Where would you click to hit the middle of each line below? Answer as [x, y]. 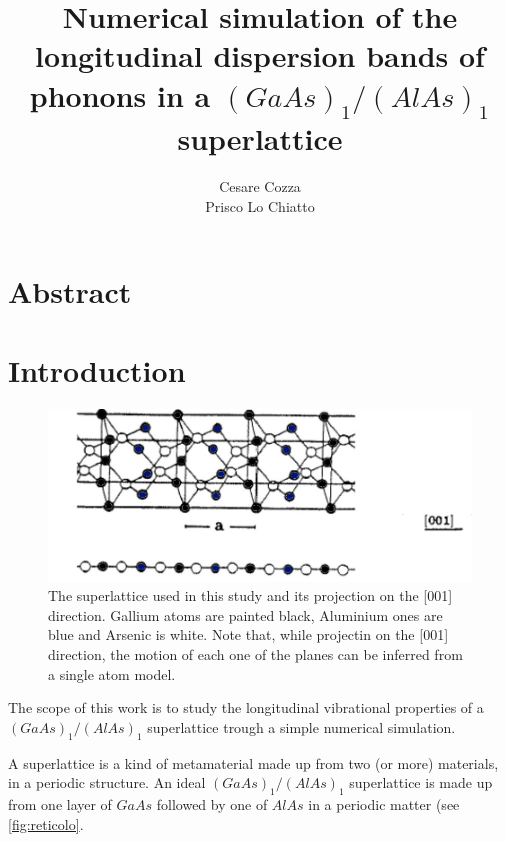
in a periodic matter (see [384, 804]
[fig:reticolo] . [46, 823]
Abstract [70, 291]
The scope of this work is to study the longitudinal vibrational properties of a [246, 707]
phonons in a [120, 94]
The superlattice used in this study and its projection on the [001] [250, 595]
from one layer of [60, 804]
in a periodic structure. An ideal [107, 782]
